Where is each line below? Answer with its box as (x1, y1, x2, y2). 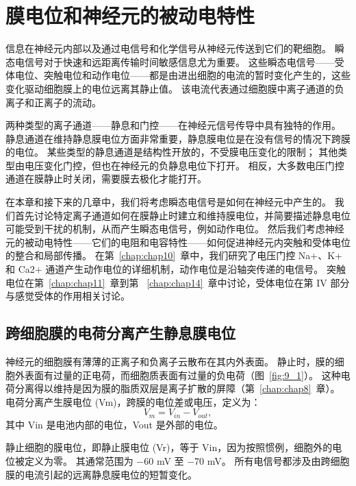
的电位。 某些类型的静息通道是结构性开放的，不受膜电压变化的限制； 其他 (5, 145, 338, 159)
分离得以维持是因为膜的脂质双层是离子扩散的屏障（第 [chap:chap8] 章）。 (14, 381, 340, 396)
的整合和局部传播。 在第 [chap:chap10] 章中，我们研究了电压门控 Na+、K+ (5, 248, 342, 263)
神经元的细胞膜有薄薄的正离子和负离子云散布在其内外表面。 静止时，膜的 (5, 354, 335, 369)
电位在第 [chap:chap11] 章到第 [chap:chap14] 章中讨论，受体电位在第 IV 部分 (5, 275, 350, 289)
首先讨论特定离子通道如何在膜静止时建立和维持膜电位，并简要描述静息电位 (14, 208, 351, 222)
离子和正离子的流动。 (5, 95, 101, 109)
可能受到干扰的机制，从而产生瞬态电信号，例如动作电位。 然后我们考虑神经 (5, 221, 344, 236)
